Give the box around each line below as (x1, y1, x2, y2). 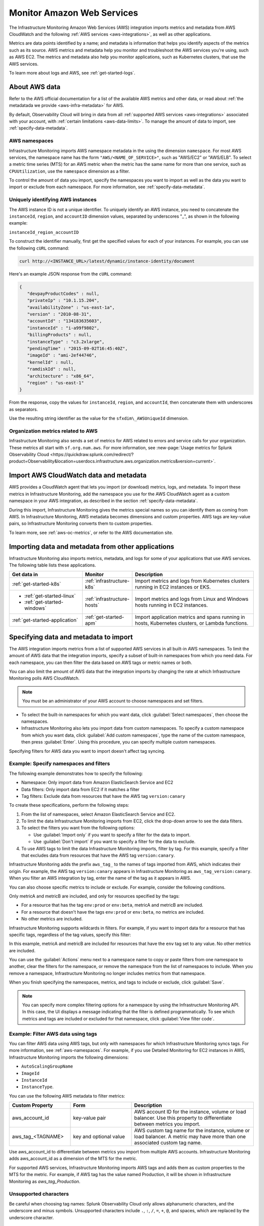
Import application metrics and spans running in (134, 613, 245, 620)
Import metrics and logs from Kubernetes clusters (134, 578, 250, 585)
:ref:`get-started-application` (12, 617, 78, 624)
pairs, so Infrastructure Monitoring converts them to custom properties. (9, 520, 153, 527)
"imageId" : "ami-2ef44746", (27, 353, 97, 358)
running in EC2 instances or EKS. (134, 584, 211, 590)
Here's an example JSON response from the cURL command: (9, 271, 132, 277)
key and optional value (73, 1133, 125, 1140)
